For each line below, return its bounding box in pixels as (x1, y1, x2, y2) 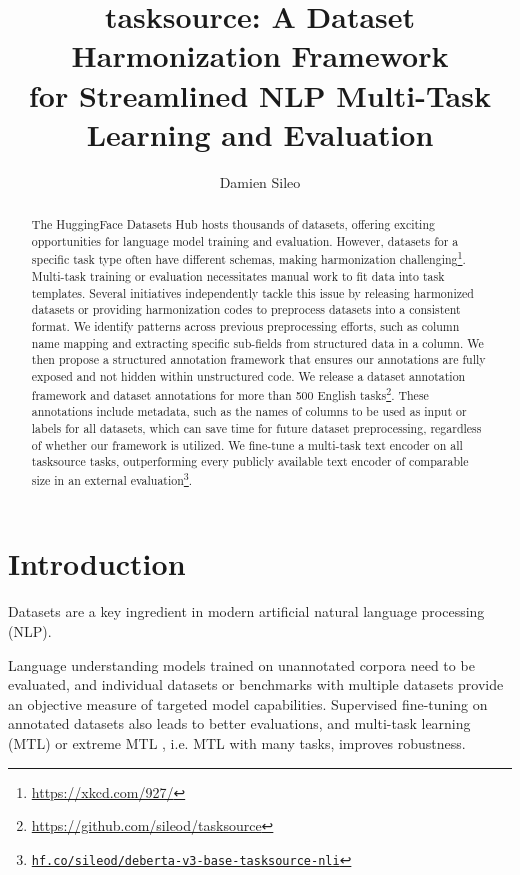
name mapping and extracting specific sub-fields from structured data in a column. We (31, 334, 484, 351)
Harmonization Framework (71, 35, 449, 76)
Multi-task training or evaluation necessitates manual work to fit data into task (31, 268, 445, 285)
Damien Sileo (219, 171, 301, 192)
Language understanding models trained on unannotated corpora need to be (8, 654, 475, 675)
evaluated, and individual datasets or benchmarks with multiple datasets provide (8, 674, 504, 695)
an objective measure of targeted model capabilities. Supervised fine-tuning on (8, 693, 488, 714)
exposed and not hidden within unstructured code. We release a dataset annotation (31, 367, 466, 384)
